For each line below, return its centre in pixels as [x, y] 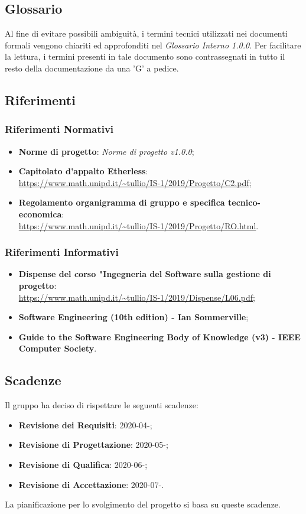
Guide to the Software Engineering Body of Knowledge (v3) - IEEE [159, 336]
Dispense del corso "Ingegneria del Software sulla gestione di [145, 274]
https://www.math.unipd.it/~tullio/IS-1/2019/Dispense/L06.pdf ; [137, 297]
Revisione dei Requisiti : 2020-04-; [85, 424]
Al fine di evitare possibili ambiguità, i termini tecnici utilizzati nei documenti [146, 33]
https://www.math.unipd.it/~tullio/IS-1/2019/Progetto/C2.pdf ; [135, 182]
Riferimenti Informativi [62, 252]
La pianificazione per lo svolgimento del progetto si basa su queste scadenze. [143, 504]
